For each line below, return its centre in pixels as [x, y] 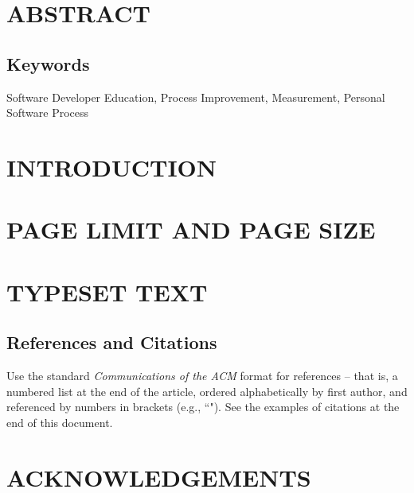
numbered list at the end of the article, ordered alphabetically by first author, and [207, 391]
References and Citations [112, 342]
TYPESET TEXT [107, 291]
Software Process [48, 113]
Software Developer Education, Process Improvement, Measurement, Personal [196, 97]
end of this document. [60, 422]
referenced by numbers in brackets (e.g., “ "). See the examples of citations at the [203, 407]
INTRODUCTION [112, 167]
